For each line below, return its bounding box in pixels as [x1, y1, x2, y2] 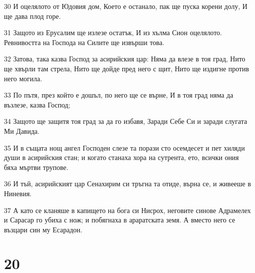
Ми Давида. [4, 125, 40, 136]
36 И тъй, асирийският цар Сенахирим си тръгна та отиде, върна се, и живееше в [4, 178, 251, 189]
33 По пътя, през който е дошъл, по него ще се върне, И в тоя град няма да [4, 90, 233, 100]
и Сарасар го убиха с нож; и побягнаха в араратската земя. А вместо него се [4, 215, 235, 225]
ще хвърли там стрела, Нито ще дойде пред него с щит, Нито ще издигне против [4, 63, 249, 73]
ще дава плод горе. [4, 10, 61, 21]
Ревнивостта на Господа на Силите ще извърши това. [4, 37, 164, 47]
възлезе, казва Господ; [4, 99, 70, 109]
